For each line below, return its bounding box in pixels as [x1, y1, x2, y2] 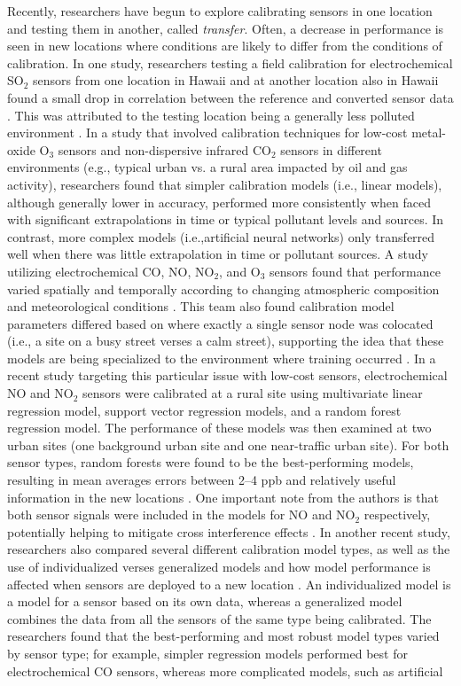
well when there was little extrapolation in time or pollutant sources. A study [7, 245, 428, 263]
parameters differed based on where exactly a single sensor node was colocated [7, 314, 434, 332]
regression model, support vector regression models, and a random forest [7, 401, 402, 419]
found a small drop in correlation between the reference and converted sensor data [7, 88, 454, 106]
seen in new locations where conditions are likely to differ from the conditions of [7, 36, 442, 55]
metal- [411, 123, 447, 142]
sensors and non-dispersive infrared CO [58, 140, 271, 159]
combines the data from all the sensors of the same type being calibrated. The [7, 609, 432, 628]
